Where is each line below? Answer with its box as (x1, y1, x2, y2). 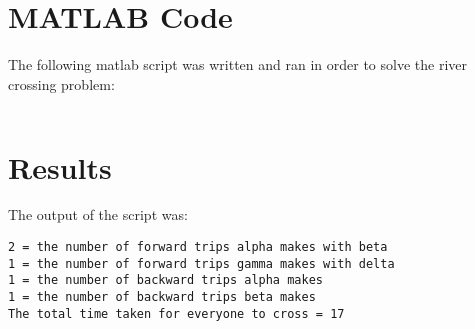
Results (8, 146, 112, 187)
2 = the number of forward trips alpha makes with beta (8, 240, 388, 255)
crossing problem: (8, 73, 115, 94)
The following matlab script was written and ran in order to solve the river (8, 54, 468, 75)
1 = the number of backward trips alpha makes (8, 273, 323, 288)
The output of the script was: (8, 204, 188, 225)
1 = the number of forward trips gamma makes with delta (8, 256, 395, 271)
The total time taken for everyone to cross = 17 (8, 306, 345, 321)
